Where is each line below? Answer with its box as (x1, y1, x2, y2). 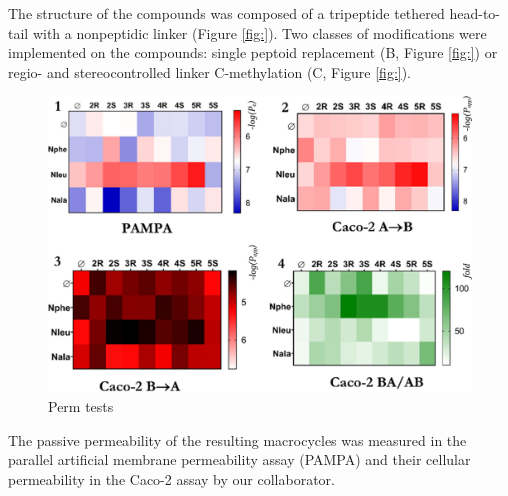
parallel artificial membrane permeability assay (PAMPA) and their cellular (8, 449, 471, 470)
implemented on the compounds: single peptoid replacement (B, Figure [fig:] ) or (8, 42, 498, 63)
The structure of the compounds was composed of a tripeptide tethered (8, 3, 445, 23)
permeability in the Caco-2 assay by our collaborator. (8, 468, 335, 489)
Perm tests (48, 396, 114, 417)
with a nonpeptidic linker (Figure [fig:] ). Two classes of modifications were (32, 22, 487, 43)
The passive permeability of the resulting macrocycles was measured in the (8, 429, 467, 450)
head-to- (449, 3, 501, 23)
